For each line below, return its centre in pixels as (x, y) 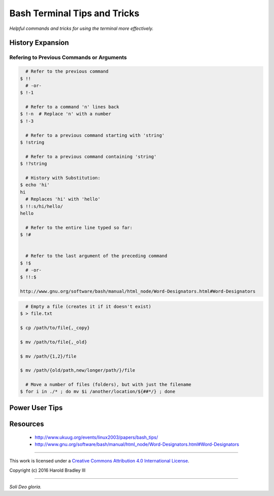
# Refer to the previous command (67, 72)
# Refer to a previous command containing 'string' (91, 156)
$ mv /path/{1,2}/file (48, 356)
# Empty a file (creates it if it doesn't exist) (89, 306)
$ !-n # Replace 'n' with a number (66, 114)
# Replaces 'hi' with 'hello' (63, 199)
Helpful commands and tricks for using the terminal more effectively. (81, 28)
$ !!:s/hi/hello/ (42, 206)
